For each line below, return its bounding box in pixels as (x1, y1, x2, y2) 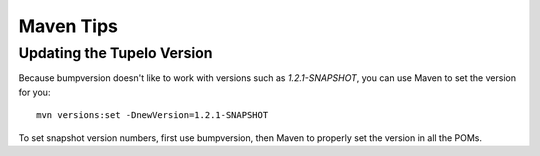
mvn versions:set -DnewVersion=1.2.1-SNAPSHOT (36, 110, 269, 121)
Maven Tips (18, 15, 119, 37)
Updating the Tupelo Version (18, 44, 213, 62)
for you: (18, 86, 51, 98)
